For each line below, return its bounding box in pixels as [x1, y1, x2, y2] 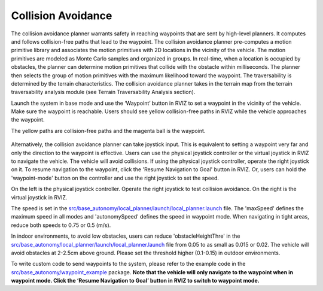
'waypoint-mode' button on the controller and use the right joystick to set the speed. [11, 174, 220, 181]
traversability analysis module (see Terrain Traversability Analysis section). [11, 89, 196, 96]
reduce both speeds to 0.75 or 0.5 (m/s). [11, 222, 111, 229]
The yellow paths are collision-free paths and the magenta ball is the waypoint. [11, 127, 206, 134]
